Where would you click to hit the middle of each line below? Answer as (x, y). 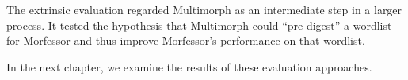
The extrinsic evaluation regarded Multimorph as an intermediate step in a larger (204, 9)
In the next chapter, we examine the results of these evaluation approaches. (189, 66)
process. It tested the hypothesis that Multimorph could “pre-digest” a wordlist (199, 25)
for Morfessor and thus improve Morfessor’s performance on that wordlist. (186, 40)
